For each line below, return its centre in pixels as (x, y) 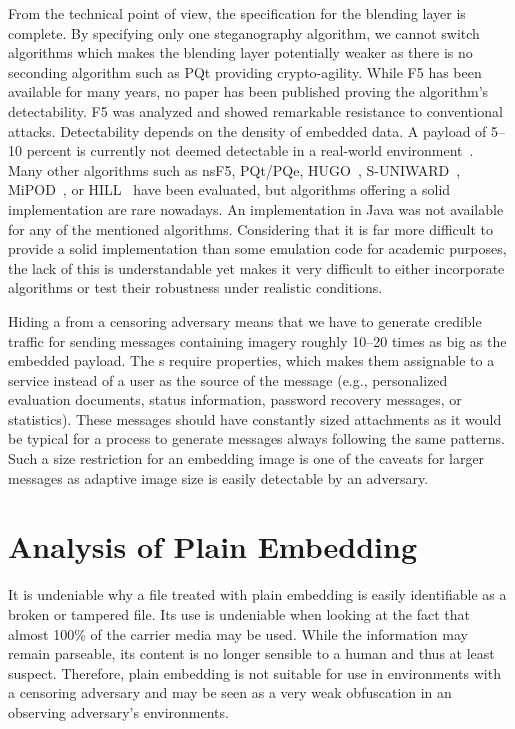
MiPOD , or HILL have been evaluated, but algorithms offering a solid (229, 189)
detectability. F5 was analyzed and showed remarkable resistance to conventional (255, 110)
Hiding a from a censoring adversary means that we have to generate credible (245, 320)
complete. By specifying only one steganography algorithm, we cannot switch (244, 32)
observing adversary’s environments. (118, 711)
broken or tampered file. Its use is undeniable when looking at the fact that (239, 613)
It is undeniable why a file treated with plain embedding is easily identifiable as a (257, 594)
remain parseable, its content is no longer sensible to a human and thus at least (251, 653)
